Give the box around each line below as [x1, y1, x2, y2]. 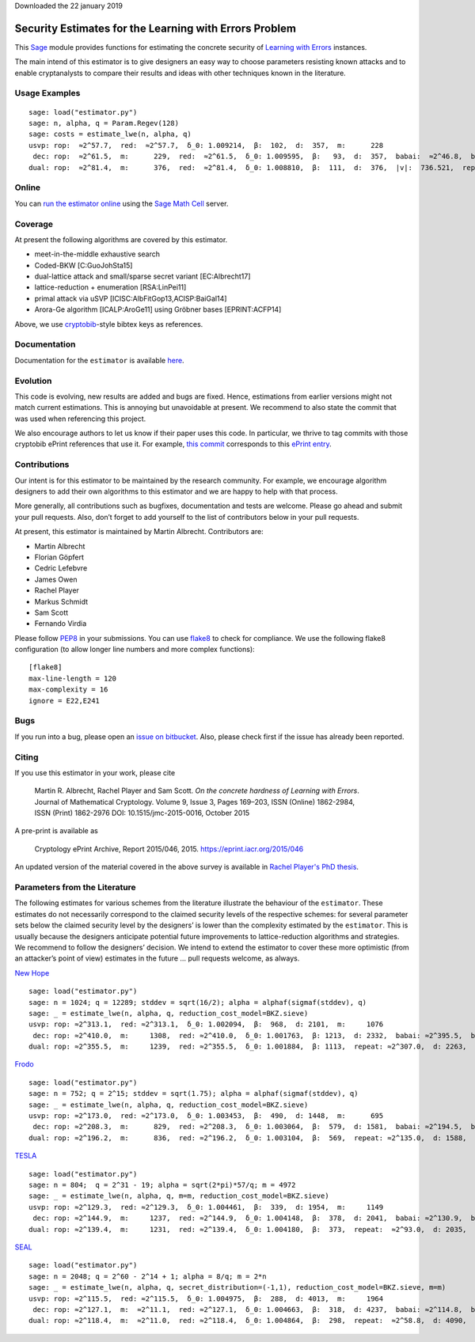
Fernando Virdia [34, 619, 87, 628]
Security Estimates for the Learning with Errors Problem [14, 21, 297, 35]
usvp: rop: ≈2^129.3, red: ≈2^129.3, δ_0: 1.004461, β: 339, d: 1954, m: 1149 [28, 1203, 384, 1211]
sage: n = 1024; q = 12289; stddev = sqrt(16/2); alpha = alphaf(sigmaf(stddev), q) [28, 998, 367, 1006]
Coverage [14, 218, 54, 229]
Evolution [14, 375, 52, 386]
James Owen [34, 574, 78, 584]
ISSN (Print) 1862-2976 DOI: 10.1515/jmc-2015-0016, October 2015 [34, 808, 250, 818]
